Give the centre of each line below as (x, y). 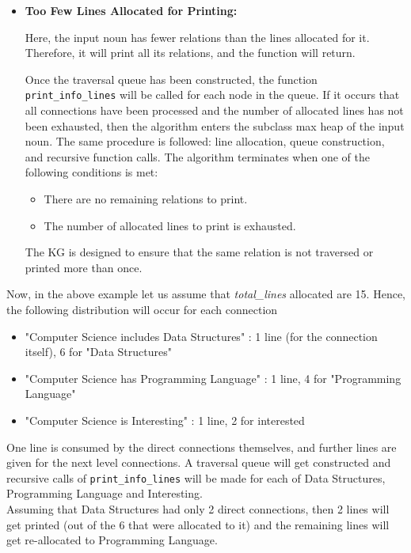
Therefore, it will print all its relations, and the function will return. (190, 53)
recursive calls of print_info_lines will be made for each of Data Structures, (196, 477)
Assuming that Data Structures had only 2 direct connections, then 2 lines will (198, 508)
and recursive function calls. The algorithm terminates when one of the (197, 156)
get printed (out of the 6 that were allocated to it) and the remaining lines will (198, 524)
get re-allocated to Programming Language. (112, 540)
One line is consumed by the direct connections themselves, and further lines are (202, 447)
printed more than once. (84, 267)
